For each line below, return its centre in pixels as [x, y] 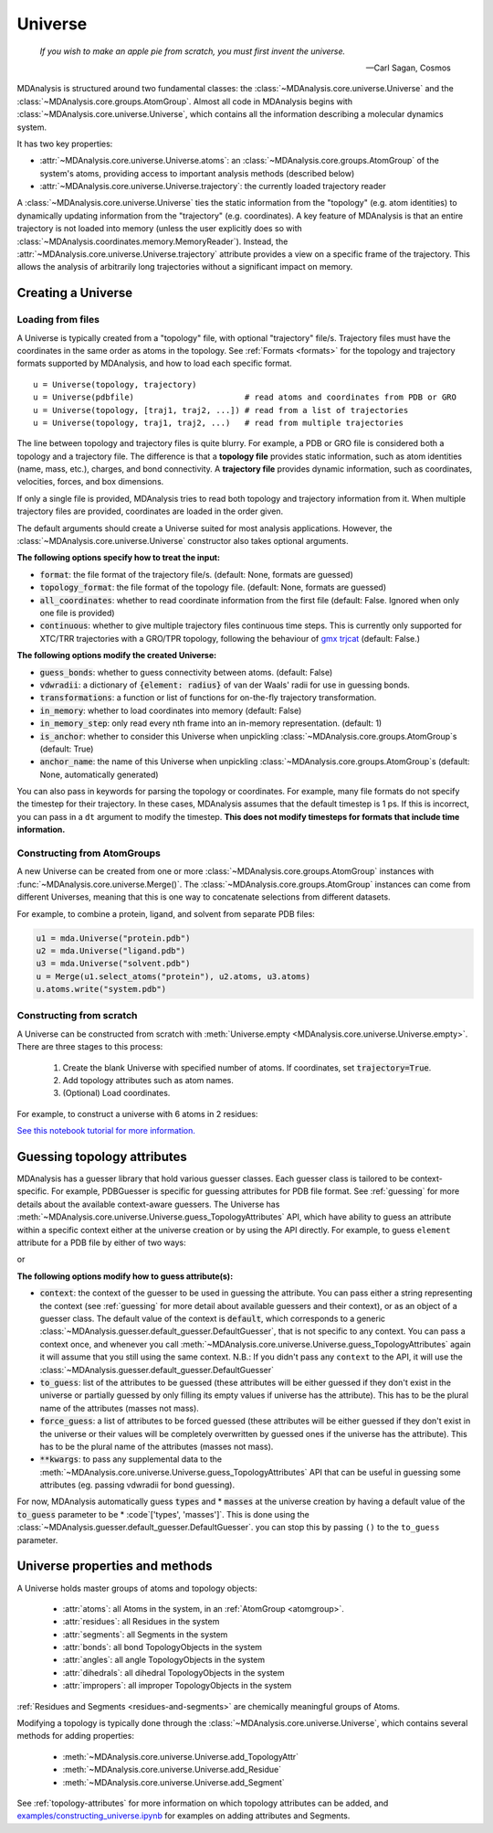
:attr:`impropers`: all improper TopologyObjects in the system [177, 1686]
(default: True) [67, 749]
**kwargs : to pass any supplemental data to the [131, 1459]
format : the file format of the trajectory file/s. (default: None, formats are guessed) [196, 574]
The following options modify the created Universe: [117, 655]
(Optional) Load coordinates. [116, 1093]
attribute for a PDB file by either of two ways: [101, 1242]
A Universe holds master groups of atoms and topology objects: [137, 1588]
